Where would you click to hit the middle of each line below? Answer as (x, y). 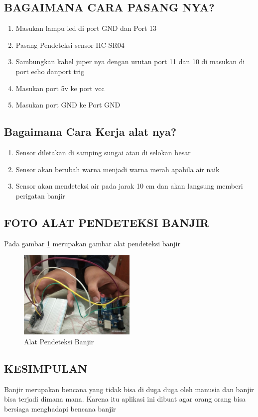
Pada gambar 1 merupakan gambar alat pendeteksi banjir (92, 243)
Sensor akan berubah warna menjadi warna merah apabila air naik (118, 169)
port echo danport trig (50, 71)
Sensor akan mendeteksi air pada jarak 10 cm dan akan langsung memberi (129, 186)
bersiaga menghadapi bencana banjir (60, 408)
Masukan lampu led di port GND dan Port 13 (86, 28)
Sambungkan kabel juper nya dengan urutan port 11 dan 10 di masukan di (130, 61)
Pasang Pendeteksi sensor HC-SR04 (70, 45)
